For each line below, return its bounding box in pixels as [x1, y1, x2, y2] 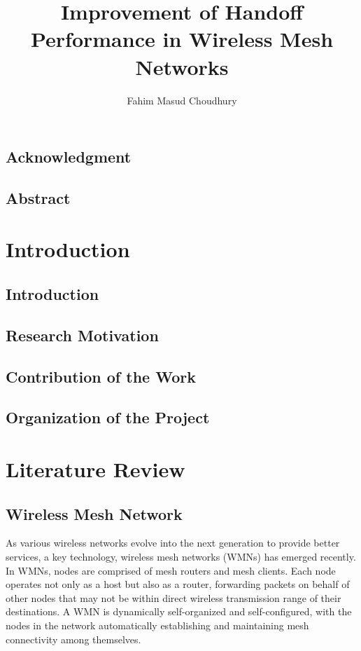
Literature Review [6, 454, 185, 483]
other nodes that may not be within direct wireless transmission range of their [6, 590, 341, 605]
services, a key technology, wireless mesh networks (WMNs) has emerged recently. [6, 549, 356, 563]
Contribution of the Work [6, 365, 196, 387]
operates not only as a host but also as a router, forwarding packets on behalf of [6, 577, 350, 591]
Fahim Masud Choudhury [127, 92, 237, 107]
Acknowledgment [6, 146, 132, 167]
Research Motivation [6, 324, 159, 345]
